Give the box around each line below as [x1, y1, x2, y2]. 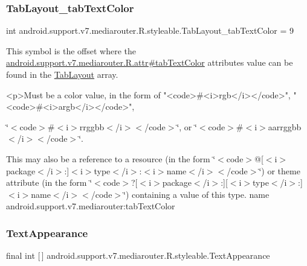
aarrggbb [268, 120, 302, 133]
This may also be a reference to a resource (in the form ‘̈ [6, 152, 216, 165]
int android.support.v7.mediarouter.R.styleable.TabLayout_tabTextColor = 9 [6, 24, 294, 37]
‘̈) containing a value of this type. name [123, 188, 270, 200]
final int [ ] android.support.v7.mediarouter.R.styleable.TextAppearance [6, 249, 270, 262]
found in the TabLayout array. [6, 68, 118, 80]
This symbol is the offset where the [6, 44, 136, 57]
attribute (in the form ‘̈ [6, 176, 92, 189]
